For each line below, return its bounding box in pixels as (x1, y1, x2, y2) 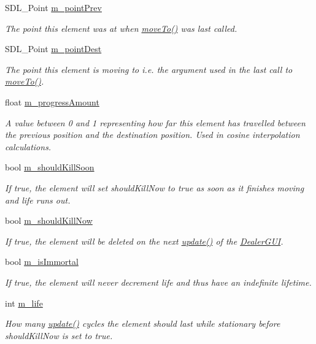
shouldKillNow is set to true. (5, 329, 113, 342)
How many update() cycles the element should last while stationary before (5, 317, 280, 330)
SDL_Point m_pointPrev (5, 1, 102, 13)
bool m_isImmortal (5, 255, 79, 268)
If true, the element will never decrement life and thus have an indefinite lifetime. (5, 275, 312, 288)
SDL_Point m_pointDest (5, 42, 102, 55)
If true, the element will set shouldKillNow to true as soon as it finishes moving (5, 181, 304, 194)
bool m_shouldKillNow (5, 214, 93, 227)
